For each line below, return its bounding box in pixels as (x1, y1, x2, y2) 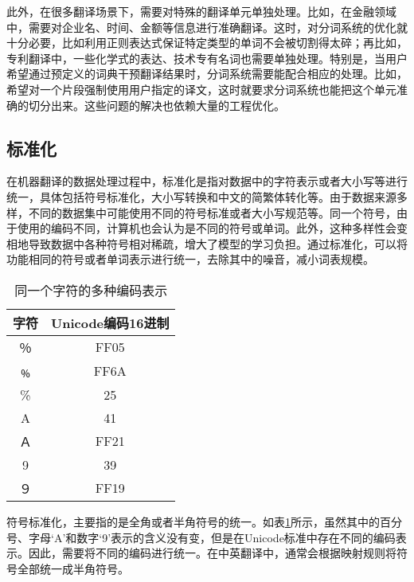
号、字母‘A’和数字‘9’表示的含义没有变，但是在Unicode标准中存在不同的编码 (6, 529, 396, 545)
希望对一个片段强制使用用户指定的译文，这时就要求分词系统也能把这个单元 (6, 80, 396, 97)
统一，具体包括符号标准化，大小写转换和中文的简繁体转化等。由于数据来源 (6, 188, 396, 205)
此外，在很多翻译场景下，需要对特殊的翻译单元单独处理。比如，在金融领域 (6, 3, 396, 19)
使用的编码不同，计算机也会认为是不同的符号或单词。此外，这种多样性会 (17, 220, 396, 236)
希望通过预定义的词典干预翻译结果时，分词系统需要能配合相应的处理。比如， (6, 65, 408, 82)
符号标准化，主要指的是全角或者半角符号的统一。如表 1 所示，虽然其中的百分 (6, 513, 402, 529)
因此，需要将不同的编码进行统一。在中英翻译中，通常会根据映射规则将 (28, 545, 396, 561)
